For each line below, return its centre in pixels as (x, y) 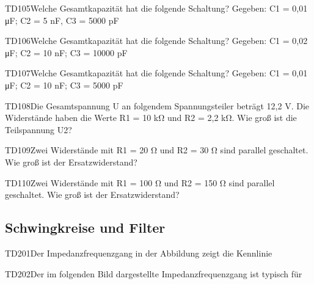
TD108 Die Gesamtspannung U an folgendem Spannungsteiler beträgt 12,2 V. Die (157, 105)
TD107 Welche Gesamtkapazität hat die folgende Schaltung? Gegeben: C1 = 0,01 (156, 73)
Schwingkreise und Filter (85, 228)
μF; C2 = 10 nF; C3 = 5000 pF (64, 85)
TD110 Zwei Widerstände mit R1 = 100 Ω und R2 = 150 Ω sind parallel (140, 182)
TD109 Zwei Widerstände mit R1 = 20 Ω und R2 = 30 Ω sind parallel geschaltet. (157, 150)
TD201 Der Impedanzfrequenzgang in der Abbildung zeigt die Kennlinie (139, 253)
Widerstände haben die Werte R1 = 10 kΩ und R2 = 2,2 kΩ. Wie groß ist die (151, 118)
